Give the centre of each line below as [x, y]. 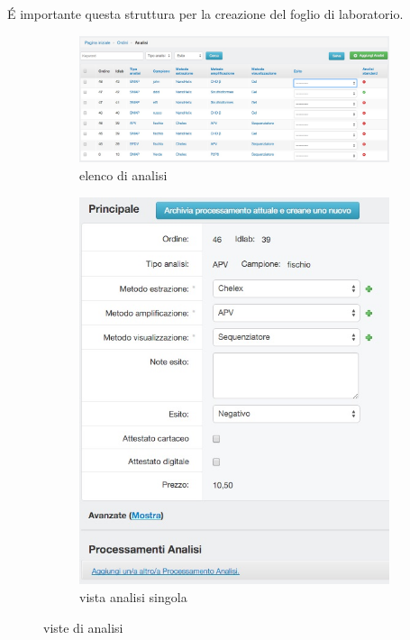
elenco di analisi [123, 174]
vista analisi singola [133, 596]
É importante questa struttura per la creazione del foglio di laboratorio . [205, 14]
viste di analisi [83, 627]
